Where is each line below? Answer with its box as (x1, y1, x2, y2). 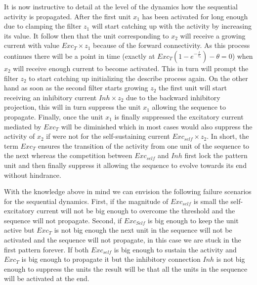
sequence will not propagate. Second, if (4, 215, 122, 225)
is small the (193, 196, 228, 206)
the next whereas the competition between (4, 150, 132, 161)
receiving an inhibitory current (4, 92, 97, 102)
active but (4, 225, 35, 235)
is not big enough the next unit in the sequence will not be (54, 225, 232, 235)
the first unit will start (158, 82, 227, 93)
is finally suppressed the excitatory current (114, 111, 244, 122)
